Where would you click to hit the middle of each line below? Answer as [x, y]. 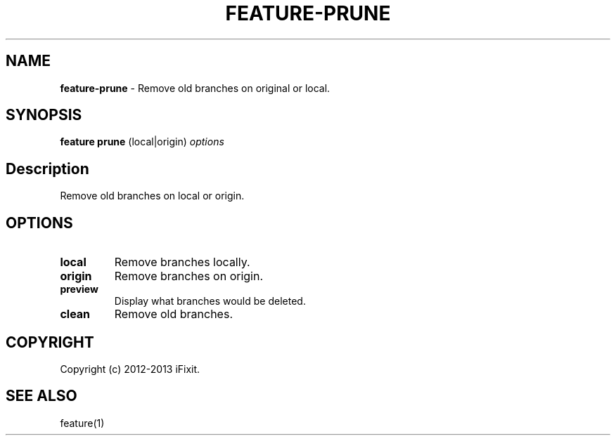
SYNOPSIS [44, 115]
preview [79, 289]
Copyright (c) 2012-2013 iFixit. [130, 369]
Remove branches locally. [182, 262]
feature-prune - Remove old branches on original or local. [195, 88]
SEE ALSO [41, 396]
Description [47, 169]
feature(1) [82, 423]
